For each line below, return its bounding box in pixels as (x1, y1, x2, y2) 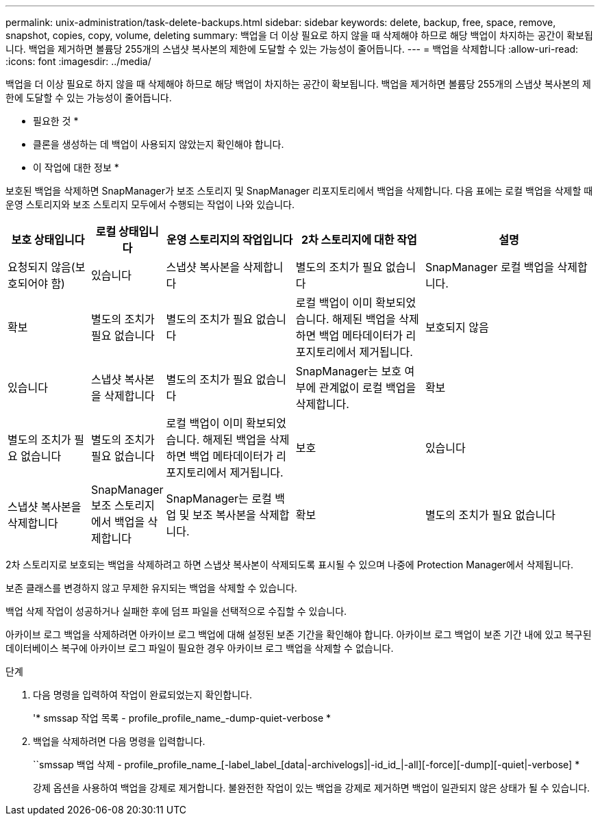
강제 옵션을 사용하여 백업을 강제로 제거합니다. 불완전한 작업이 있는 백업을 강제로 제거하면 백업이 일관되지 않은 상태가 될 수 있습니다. (33, 782, 590, 794)
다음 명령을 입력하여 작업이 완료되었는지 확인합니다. (33, 689, 252, 700)
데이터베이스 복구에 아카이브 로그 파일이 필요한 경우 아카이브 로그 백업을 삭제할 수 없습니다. (5, 642, 394, 654)
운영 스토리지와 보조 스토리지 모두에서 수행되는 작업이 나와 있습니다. (5, 199, 295, 210)
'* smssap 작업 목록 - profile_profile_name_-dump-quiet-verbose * (33, 712, 332, 724)
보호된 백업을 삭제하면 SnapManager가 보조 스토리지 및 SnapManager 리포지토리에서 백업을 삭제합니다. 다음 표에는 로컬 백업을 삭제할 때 (5, 185, 593, 197)
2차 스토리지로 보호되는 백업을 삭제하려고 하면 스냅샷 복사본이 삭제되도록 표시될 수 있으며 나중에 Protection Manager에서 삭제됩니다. (5, 559, 574, 570)
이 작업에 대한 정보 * (33, 162, 119, 173)
